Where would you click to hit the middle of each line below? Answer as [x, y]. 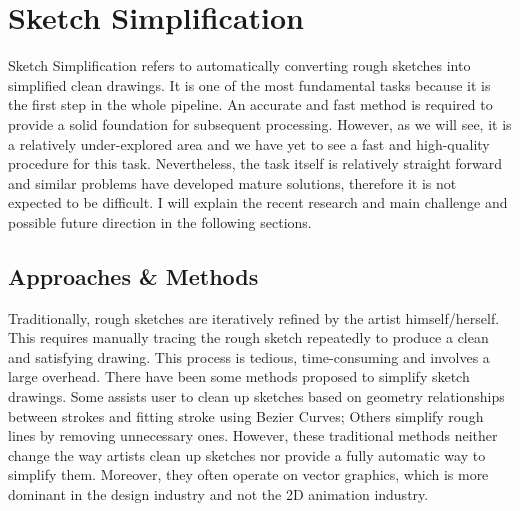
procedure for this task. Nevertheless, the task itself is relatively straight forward [255, 163]
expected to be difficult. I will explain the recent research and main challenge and [258, 202]
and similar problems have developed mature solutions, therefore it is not [232, 182]
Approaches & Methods [133, 275]
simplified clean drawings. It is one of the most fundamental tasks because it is [249, 84]
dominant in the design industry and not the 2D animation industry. [218, 494]
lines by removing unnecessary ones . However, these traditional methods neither [253, 435]
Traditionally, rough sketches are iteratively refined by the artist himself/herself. [254, 317]
